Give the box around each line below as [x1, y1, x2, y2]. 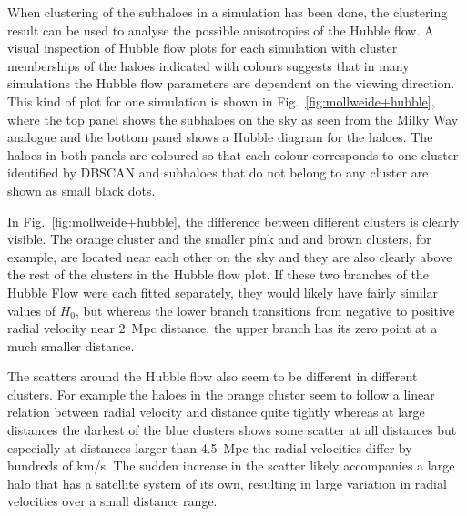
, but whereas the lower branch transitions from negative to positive [75, 300, 455, 319]
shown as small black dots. [7, 180, 156, 199]
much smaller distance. [7, 336, 135, 355]
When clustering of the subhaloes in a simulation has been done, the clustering [7, 3, 448, 21]
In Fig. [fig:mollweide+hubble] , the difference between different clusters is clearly [7, 211, 460, 230]
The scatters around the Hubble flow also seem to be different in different [7, 367, 418, 386]
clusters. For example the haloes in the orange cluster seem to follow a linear [7, 384, 435, 403]
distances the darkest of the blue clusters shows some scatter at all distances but [7, 420, 457, 440]
